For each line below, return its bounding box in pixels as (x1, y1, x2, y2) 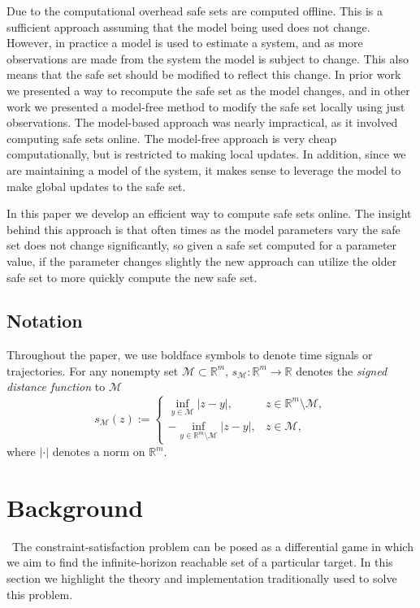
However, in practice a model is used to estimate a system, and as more (6, 34, 363, 51)
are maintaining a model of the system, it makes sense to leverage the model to (6, 161, 401, 178)
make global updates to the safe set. (6, 177, 186, 194)
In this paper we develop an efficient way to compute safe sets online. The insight (6, 205, 412, 222)
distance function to (6, 378, 106, 395)
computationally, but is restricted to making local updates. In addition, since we (6, 145, 406, 163)
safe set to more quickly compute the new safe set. (6, 268, 258, 285)
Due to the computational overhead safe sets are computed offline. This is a (6, 2, 383, 19)
